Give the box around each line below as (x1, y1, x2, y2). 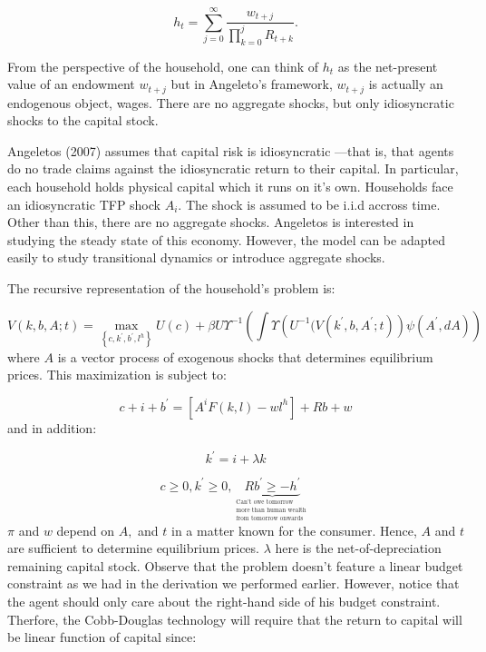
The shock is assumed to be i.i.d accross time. (185, 194, 441, 213)
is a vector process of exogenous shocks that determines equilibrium (57, 347, 433, 366)
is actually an (368, 74, 443, 94)
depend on (56, 520, 114, 539)
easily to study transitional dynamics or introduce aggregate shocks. (7, 248, 385, 267)
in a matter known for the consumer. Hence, (171, 520, 417, 539)
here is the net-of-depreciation (275, 538, 442, 558)
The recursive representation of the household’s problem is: (7, 278, 335, 297)
